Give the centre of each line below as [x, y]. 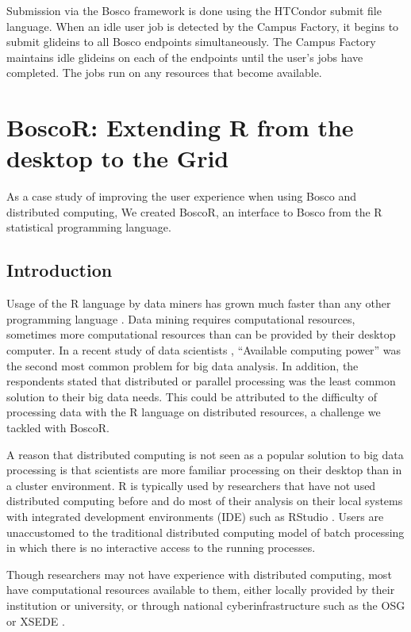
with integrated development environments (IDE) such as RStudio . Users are [195, 516]
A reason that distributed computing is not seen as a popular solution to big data [205, 454]
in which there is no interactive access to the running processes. [161, 548]
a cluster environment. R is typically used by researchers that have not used [191, 485]
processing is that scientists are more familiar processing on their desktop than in [204, 470]
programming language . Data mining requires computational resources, [181, 318]
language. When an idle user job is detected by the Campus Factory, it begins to [203, 26]
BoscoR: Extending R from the [180, 127]
